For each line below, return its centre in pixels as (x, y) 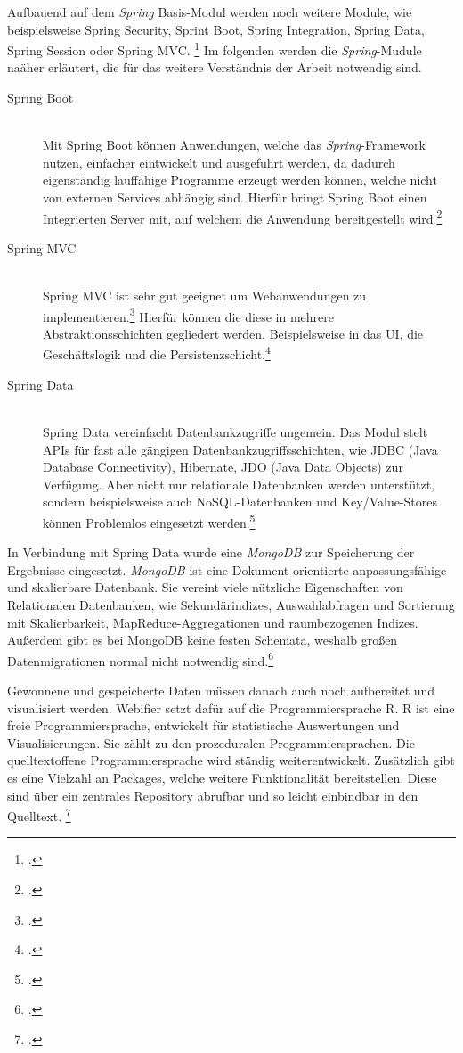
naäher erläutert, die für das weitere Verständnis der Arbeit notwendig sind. (215, 67)
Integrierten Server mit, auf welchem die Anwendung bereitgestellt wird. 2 (243, 217)
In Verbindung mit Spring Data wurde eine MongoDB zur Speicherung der (211, 552)
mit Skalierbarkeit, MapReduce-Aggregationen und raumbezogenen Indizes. (213, 622)
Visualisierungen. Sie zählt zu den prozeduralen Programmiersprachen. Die (211, 742)
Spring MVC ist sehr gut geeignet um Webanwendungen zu (205, 296)
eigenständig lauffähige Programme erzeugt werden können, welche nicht (240, 180)
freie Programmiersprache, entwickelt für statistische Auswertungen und (203, 725)
